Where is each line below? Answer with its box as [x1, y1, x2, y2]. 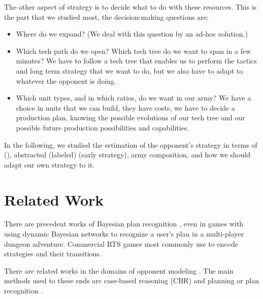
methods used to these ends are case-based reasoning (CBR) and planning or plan [4, 275, 259, 286]
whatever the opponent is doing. [16, 75, 116, 86]
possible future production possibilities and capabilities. [16, 122, 189, 132]
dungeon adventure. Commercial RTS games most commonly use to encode [4, 238, 238, 249]
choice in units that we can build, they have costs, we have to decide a [16, 102, 235, 113]
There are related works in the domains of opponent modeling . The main [4, 265, 234, 276]
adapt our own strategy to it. [4, 159, 95, 170]
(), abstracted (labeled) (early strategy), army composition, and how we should [4, 149, 251, 160]
